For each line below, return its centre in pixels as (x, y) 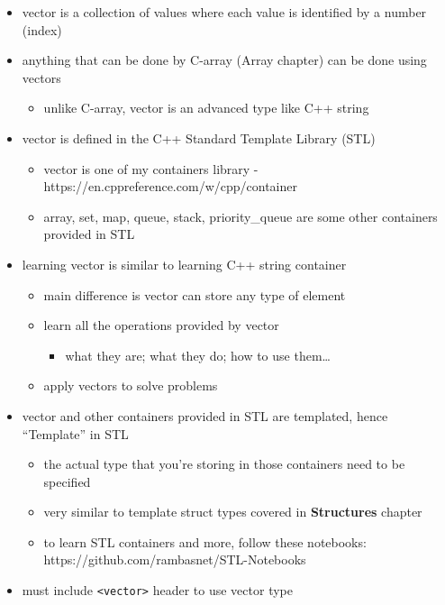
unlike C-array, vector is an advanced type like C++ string (206, 108)
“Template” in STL (75, 433)
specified (67, 481)
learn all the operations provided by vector (161, 325)
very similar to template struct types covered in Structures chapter (233, 512)
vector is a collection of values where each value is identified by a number (224, 12)
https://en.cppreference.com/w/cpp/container (170, 186)
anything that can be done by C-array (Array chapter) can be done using (224, 60)
